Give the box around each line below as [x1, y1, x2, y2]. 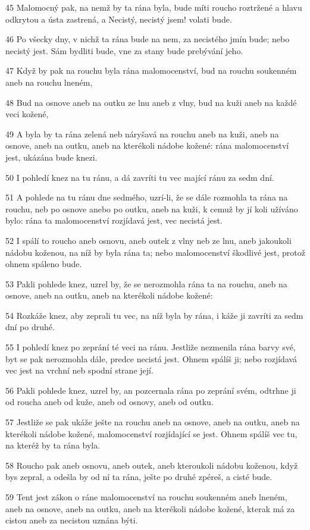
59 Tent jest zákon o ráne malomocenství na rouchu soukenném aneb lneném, [5, 491, 287, 503]
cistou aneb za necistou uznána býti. [5, 514, 138, 526]
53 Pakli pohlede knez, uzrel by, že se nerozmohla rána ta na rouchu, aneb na [5, 277, 287, 290]
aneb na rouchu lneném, [5, 76, 93, 88]
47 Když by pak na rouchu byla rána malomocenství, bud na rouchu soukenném [5, 64, 297, 77]
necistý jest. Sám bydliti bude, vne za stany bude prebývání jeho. [5, 44, 243, 57]
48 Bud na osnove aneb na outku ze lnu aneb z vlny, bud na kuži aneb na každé [5, 96, 297, 108]
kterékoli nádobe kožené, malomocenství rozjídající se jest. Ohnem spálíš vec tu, [5, 427, 298, 440]
